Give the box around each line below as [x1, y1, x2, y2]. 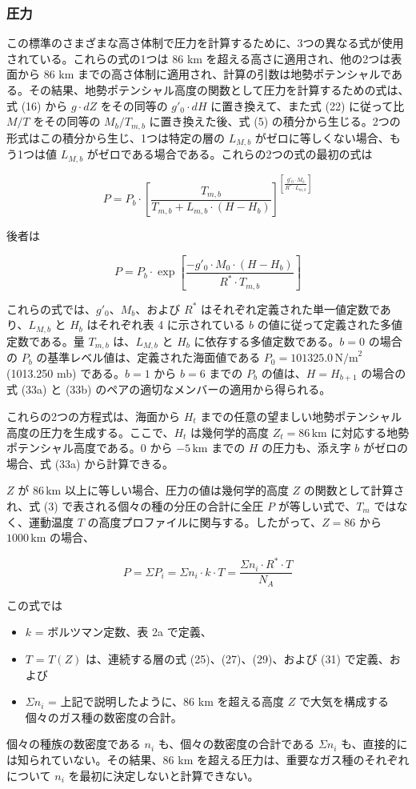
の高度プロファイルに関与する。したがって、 [87, 513, 322, 530]
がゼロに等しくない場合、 [254, 129, 390, 146]
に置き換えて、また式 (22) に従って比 [210, 97, 405, 114]
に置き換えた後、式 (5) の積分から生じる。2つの [149, 113, 401, 130]
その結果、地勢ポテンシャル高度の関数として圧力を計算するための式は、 [28, 82, 410, 98]
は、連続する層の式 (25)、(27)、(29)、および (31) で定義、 [86, 650, 390, 667]
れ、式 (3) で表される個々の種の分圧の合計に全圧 [6, 497, 264, 514]
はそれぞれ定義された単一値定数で [200, 300, 380, 317]
